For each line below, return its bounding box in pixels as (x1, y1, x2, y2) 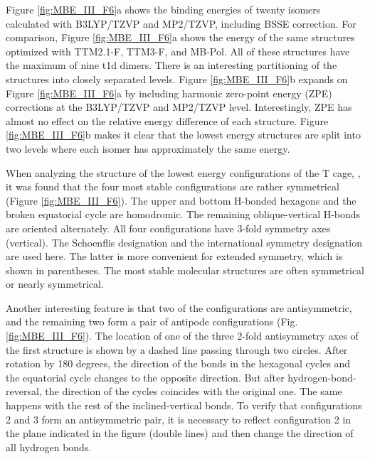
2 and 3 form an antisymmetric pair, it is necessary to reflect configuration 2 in (6, 411, 351, 426)
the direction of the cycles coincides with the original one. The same (45, 384, 342, 399)
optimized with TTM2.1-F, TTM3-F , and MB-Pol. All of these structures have (6, 43, 350, 58)
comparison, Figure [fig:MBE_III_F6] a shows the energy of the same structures (6, 30, 355, 45)
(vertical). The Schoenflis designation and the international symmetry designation (6, 234, 362, 249)
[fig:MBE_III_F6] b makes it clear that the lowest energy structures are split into (6, 127, 361, 142)
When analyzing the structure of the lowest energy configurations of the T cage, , (6, 165, 361, 180)
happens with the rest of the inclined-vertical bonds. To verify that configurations (6, 398, 362, 413)
